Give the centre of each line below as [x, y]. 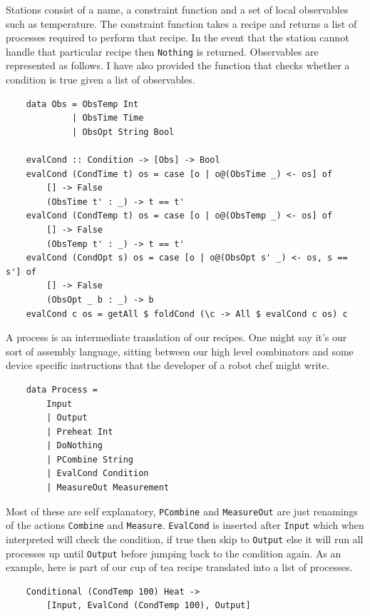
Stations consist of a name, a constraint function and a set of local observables [177, 9]
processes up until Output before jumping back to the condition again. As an [174, 553]
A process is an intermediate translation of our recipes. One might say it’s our [176, 337]
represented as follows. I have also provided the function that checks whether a [178, 65]
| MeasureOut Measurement [108, 488]
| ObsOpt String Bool [123, 132]
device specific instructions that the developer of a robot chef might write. [168, 365]
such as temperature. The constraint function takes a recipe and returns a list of [181, 23]
